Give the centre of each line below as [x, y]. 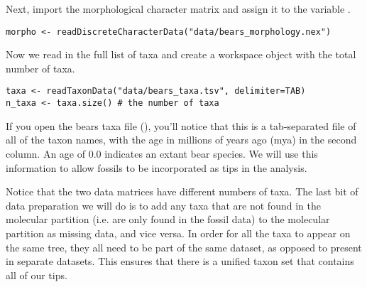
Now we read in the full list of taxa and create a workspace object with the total [181, 54]
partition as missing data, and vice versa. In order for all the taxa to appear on [178, 233]
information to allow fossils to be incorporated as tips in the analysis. [157, 167]
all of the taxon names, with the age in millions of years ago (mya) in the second [181, 140]
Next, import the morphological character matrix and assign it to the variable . [178, 9]
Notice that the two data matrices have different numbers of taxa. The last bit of [182, 191]
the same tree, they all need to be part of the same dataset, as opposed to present [184, 247]
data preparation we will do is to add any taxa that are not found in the [163, 205]
